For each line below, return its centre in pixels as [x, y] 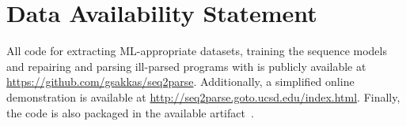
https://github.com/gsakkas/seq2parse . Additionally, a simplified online [180, 82]
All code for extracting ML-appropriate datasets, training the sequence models [197, 51]
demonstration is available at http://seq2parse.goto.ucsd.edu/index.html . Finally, [203, 96]
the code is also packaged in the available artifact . [130, 112]
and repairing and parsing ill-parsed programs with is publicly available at [186, 66]
